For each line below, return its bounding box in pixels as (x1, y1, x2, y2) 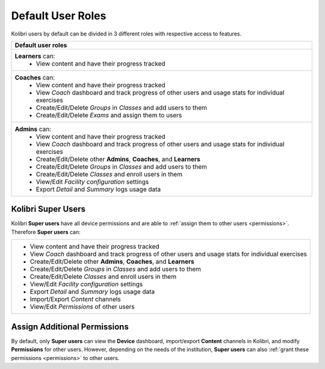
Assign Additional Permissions (11, 321, 129, 332)
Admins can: (14, 125, 52, 133)
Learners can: (14, 52, 55, 60)
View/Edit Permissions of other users (29, 303, 135, 311)
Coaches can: (14, 73, 55, 81)
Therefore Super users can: (11, 228, 81, 235)
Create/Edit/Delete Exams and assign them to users (36, 111, 182, 119)
